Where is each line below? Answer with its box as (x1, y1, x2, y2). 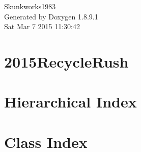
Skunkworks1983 (4, 1, 56, 11)
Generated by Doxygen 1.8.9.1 (4, 11, 98, 21)
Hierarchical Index (4, 91, 137, 112)
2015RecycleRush (4, 51, 129, 72)
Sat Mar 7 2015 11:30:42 (4, 21, 80, 32)
